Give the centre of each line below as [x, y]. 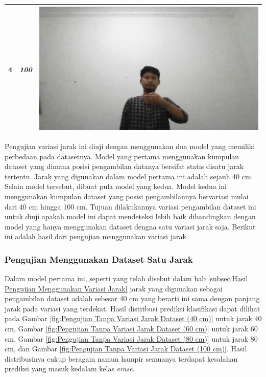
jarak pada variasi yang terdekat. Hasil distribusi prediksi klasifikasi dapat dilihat [132, 308]
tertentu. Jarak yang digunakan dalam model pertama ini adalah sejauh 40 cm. [129, 176]
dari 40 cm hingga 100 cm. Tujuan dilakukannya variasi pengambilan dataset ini [130, 206]
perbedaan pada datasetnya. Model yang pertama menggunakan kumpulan [122, 156]
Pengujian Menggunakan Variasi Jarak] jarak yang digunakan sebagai [114, 288]
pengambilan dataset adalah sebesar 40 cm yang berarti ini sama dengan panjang [132, 298]
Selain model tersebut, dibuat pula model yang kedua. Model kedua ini [116, 186]
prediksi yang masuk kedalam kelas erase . [70, 369]
